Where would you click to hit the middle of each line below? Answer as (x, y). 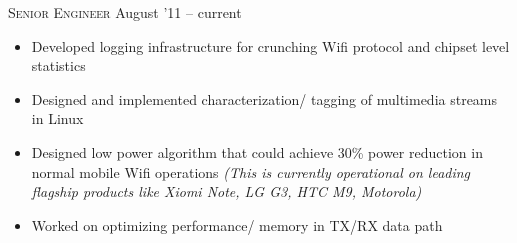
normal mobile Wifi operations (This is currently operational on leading (251, 171)
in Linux (57, 118)
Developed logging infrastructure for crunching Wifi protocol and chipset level (270, 45)
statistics (58, 65)
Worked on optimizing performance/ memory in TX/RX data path (237, 224)
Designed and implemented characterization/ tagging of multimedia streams (264, 98)
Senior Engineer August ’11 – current (125, 12)
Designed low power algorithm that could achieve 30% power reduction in (257, 151)
